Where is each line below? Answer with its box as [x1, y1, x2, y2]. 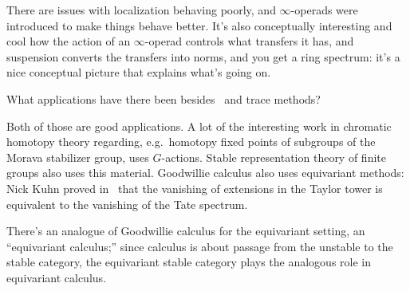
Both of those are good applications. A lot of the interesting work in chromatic [6, 117, 392, 134]
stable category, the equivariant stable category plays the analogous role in [6, 254, 372, 270]
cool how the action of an [6, 33, 131, 49]
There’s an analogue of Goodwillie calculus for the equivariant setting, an [6, 222, 365, 239]
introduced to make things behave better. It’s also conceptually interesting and [6, 17, 392, 33]
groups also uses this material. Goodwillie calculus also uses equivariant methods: [6, 164, 404, 181]
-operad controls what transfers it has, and [144, 33, 354, 49]
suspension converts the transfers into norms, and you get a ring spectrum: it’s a [6, 48, 400, 65]
